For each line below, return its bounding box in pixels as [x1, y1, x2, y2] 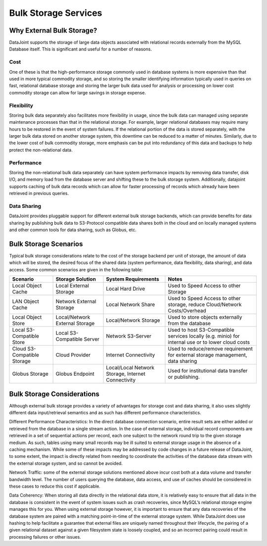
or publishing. [168, 374, 200, 381]
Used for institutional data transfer [168, 367, 248, 374]
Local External [55, 282, 89, 289]
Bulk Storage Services [9, 7, 102, 18]
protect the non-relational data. [9, 147, 73, 153]
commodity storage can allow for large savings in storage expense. [9, 90, 146, 96]
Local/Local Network [106, 364, 155, 371]
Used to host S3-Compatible [168, 327, 234, 334]
